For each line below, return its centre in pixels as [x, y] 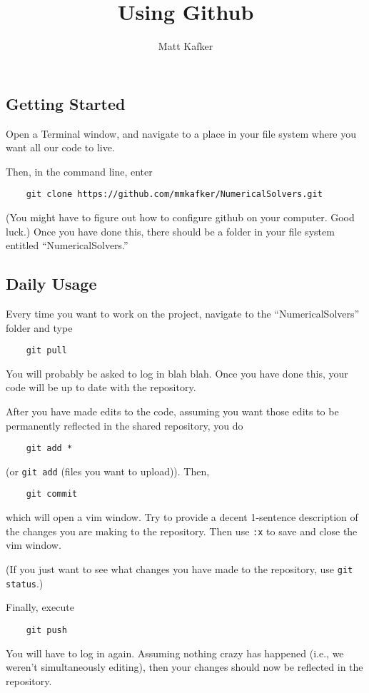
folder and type [39, 327]
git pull [46, 351]
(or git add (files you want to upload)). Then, [108, 471]
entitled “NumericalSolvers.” [67, 245]
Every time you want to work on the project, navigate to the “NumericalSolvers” [183, 313]
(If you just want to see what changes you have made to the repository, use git [180, 568]
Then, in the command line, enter [79, 171]
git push [46, 630]
